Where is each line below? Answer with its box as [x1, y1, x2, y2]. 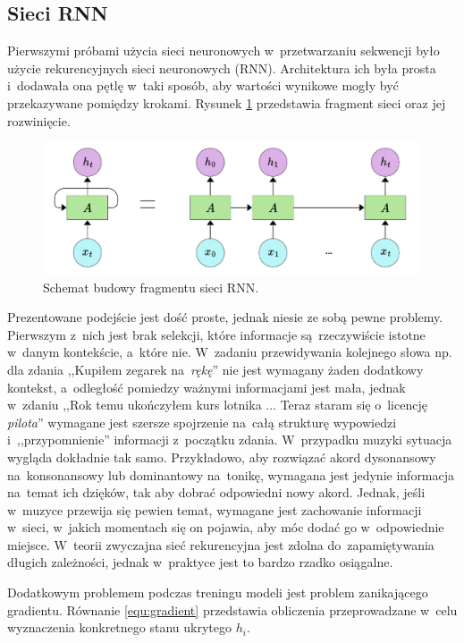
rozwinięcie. [7, 111, 71, 130]
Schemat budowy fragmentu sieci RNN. [43, 277, 259, 296]
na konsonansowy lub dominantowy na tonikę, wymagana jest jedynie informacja [7, 465, 455, 484]
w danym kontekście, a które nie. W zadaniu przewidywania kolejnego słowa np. [7, 343, 452, 361]
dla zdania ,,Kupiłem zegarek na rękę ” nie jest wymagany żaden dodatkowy [7, 360, 424, 378]
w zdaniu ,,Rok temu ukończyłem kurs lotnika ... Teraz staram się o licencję [7, 395, 427, 414]
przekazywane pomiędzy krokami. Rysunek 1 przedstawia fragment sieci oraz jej [7, 93, 446, 112]
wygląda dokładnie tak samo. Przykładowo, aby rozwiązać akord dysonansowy [7, 447, 436, 466]
